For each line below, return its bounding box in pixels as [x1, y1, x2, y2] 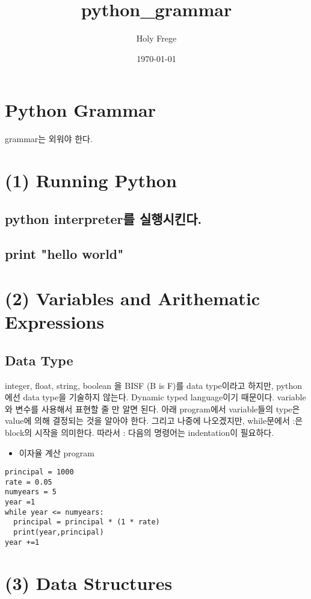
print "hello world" [5, 244, 124, 263]
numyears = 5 [5, 488, 57, 497]
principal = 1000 [5, 468, 74, 477]
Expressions [5, 309, 105, 334]
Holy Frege [136, 32, 177, 45]
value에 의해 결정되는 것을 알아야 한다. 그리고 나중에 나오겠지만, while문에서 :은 [5, 414, 303, 427]
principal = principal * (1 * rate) [13, 518, 160, 527]
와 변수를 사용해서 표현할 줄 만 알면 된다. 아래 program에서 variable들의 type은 [5, 402, 300, 415]
